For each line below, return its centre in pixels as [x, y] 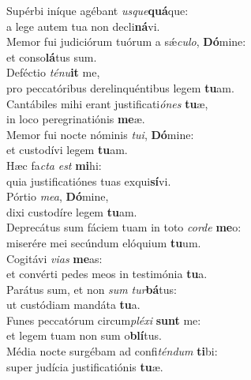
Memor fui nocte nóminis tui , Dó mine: [100, 134]
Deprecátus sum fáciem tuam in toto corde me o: [124, 227]
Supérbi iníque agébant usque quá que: [97, 10]
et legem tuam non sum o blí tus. [84, 335]
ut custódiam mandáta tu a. [73, 305]
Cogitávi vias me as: [54, 258]
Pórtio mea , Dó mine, [58, 196]
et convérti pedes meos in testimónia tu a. [107, 274]
